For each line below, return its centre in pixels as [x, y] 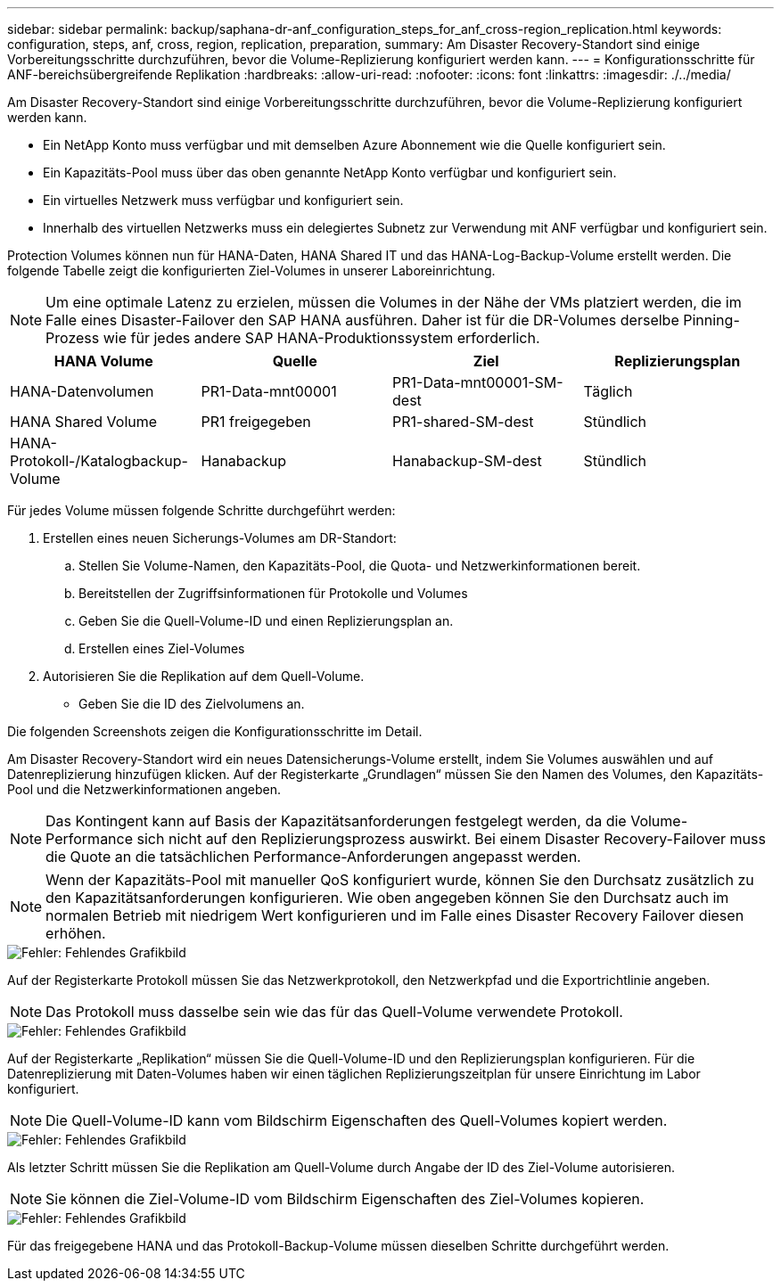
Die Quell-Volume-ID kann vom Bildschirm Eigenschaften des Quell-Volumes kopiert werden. [357, 1120]
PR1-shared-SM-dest [463, 422]
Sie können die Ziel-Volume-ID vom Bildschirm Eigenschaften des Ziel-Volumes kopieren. [345, 1199]
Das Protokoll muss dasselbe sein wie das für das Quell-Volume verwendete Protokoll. [334, 1012]
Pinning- [711, 320]
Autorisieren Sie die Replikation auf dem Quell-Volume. [204, 676]
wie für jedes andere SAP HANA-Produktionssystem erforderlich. [321, 338]
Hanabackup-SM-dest [467, 461]
